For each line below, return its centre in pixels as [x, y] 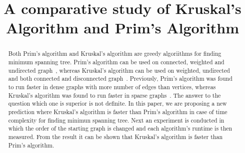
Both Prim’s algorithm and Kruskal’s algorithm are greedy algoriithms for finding [115, 54]
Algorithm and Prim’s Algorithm [122, 28]
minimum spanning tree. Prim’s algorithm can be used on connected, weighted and [116, 62]
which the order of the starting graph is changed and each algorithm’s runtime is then [120, 128]
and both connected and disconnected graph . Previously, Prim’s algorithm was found [120, 78]
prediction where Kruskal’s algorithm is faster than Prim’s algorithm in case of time [118, 111]
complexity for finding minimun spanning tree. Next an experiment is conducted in [116, 120]
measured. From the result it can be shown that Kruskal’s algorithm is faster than [115, 136]
